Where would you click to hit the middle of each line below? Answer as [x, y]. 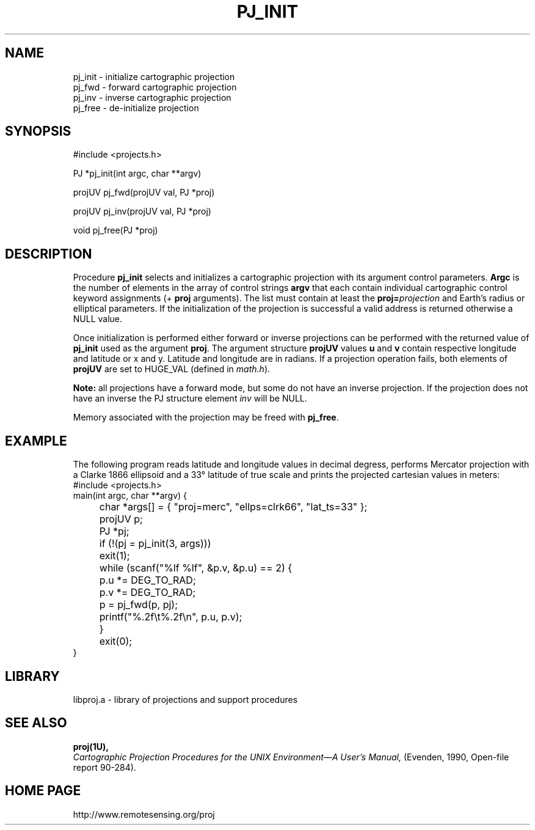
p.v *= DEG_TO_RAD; [147, 593]
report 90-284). [104, 767]
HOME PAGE [43, 791]
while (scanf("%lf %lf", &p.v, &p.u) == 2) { [196, 568]
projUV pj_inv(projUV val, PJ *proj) [142, 211]
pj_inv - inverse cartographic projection [152, 97]
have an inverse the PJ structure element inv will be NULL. [190, 398]
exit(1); [115, 556]
